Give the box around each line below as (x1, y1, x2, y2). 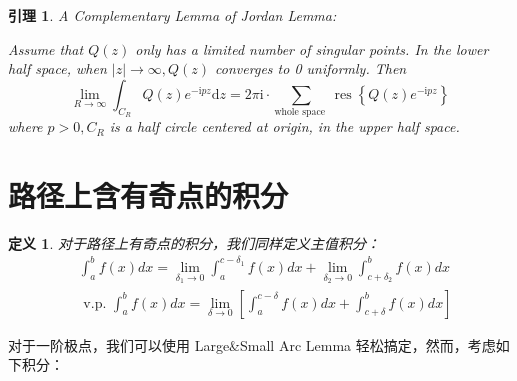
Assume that (8, 38, 84, 59)
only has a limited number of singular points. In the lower (135, 38, 489, 59)
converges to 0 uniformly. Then (215, 58, 407, 79)
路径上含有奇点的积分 (8, 174, 289, 215)
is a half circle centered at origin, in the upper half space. (109, 116, 460, 137)
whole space (274, 107, 326, 118)
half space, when (8, 58, 107, 79)
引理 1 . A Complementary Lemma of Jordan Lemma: (8, 5, 337, 25)
